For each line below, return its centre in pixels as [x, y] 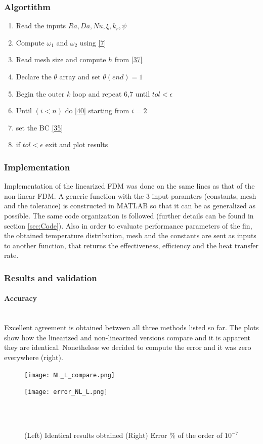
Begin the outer [40, 93]
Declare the [34, 76]
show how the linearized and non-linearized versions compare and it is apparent [127, 337]
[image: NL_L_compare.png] [70, 375]
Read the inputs [41, 26]
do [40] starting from [97, 110]
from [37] [128, 59]
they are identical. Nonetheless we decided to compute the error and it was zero [128, 347]
